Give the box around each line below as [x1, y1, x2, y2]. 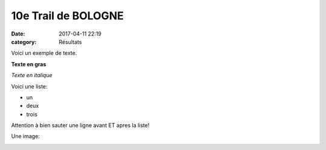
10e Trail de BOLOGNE [11, 9, 124, 22]
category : [11, 38, 37, 45]
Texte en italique [11, 72, 53, 79]
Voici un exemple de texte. [11, 49, 77, 57]
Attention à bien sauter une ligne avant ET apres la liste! [11, 122, 150, 129]
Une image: [11, 133, 40, 140]
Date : [11, 30, 25, 37]
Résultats [59, 38, 82, 45]
